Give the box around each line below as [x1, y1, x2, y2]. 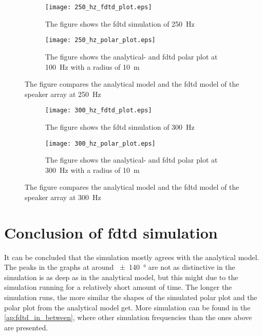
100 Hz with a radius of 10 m [45, 61, 140, 72]
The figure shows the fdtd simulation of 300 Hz [45, 121, 195, 132]
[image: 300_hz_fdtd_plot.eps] [45, 107, 152, 114]
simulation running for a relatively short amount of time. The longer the [4, 282, 232, 292]
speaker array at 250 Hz [25, 88, 101, 99]
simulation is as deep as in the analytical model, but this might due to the [4, 271, 238, 282]
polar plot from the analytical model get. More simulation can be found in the [4, 302, 251, 312]
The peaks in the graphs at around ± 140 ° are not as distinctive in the [4, 262, 235, 272]
